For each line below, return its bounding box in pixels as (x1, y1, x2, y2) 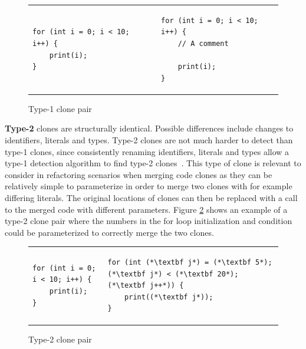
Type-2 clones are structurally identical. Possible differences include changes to (5, 122, 294, 134)
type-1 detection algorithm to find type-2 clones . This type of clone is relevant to (5, 157, 301, 169)
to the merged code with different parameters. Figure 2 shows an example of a (5, 203, 288, 215)
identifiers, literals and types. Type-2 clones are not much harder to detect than (5, 134, 293, 146)
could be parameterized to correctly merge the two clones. (5, 226, 214, 238)
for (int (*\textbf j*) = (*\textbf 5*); (107, 258, 272, 267)
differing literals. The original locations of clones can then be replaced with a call (5, 191, 298, 203)
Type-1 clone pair (28, 102, 92, 114)
